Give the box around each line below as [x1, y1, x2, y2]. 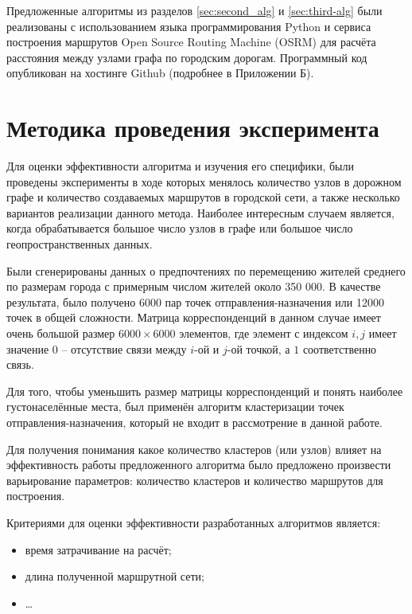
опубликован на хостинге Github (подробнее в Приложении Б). [6, 65, 314, 81]
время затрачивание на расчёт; [25, 541, 172, 557]
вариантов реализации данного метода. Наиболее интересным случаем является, [6, 204, 395, 221]
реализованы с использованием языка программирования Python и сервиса [6, 18, 371, 34]
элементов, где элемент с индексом [179, 325, 348, 342]
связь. [6, 356, 34, 373]
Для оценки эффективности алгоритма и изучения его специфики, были [6, 158, 354, 174]
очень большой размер [6, 325, 115, 342]
